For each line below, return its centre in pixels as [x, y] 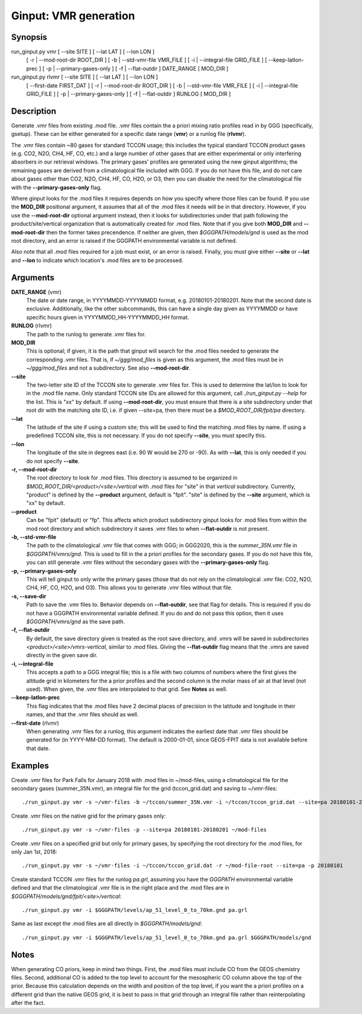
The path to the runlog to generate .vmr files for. [86, 334]
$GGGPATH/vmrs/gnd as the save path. [75, 621]
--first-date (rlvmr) [35, 723]
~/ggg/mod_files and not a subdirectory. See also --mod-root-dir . [109, 368]
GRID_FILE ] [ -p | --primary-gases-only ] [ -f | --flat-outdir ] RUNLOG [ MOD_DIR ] [129, 94]
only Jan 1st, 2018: [34, 852]
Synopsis [29, 37]
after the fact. [28, 1003]
